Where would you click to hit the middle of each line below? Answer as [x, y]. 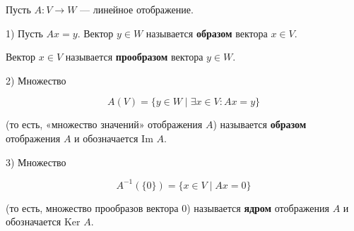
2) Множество [36, 80]
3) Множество [36, 162]
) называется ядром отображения [258, 207]
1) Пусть [24, 33]
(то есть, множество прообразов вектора [92, 207]
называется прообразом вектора [134, 57]
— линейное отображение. [137, 9]
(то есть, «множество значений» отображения [104, 124]
